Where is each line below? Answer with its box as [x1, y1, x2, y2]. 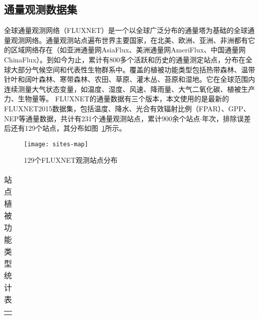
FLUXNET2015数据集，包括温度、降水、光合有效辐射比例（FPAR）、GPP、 [4, 103, 251, 113]
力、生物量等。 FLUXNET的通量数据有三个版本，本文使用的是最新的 [4, 93, 229, 104]
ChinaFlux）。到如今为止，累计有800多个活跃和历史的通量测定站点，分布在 [4, 54, 246, 64]
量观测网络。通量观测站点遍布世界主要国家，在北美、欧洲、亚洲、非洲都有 [4, 34, 248, 45]
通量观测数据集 [4, 1, 77, 17]
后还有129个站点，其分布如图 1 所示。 [4, 123, 126, 133]
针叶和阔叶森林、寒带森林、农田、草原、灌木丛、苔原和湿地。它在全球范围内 [4, 74, 255, 84]
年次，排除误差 [202, 113, 251, 123]
